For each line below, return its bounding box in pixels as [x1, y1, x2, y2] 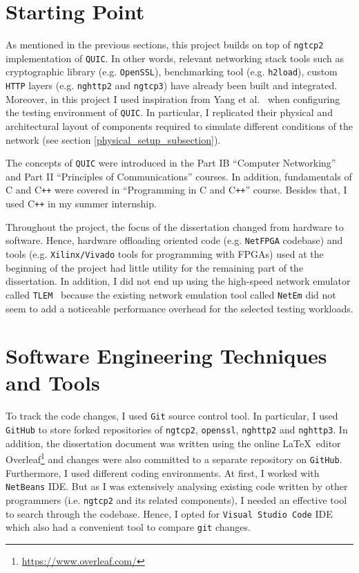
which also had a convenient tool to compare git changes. [6, 520, 251, 534]
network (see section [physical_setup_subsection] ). [6, 132, 221, 147]
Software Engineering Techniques [6, 341, 327, 370]
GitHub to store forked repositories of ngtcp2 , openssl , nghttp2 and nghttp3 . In [6, 422, 348, 437]
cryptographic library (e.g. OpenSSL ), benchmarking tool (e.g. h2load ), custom [6, 64, 338, 79]
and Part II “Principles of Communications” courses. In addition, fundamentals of [6, 169, 352, 183]
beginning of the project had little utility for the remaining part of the [6, 260, 304, 274]
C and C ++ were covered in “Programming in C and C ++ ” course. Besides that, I [6, 182, 347, 197]
